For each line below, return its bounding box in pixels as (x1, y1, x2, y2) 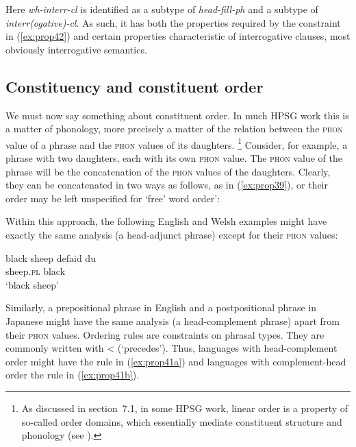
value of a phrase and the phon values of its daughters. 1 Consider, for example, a (5, 135, 348, 152)
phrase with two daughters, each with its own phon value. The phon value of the (5, 151, 342, 165)
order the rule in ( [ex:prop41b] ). (5, 367, 140, 382)
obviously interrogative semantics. (5, 42, 147, 56)
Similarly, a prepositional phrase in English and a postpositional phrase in (5, 300, 316, 315)
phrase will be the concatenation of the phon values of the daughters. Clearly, (5, 164, 331, 178)
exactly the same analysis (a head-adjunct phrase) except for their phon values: (5, 227, 338, 241)
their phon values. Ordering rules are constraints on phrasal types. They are (5, 327, 325, 341)
